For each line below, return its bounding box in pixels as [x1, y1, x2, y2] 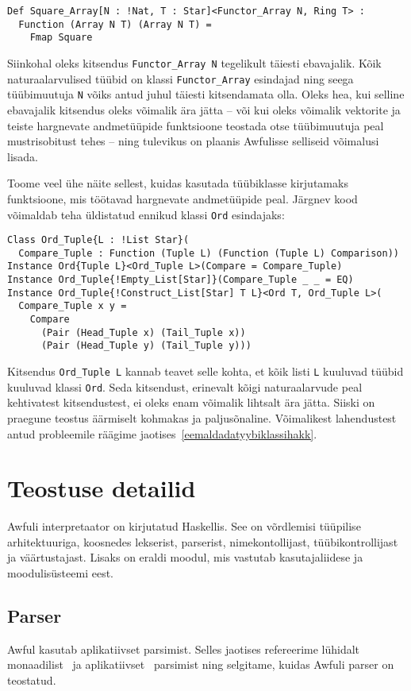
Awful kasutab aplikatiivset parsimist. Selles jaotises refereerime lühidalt [7, 640, 360, 657]
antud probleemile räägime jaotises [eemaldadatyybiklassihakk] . [7, 425, 317, 442]
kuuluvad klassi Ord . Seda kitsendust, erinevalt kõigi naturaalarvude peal [7, 378, 363, 395]
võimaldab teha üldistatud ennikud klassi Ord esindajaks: [7, 206, 285, 222]
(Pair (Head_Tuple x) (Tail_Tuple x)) [40, 326, 246, 338]
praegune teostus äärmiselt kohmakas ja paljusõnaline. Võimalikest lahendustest [7, 409, 397, 426]
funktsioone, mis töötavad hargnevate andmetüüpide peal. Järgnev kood [7, 190, 358, 207]
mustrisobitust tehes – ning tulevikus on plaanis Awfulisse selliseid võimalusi [7, 133, 379, 149]
